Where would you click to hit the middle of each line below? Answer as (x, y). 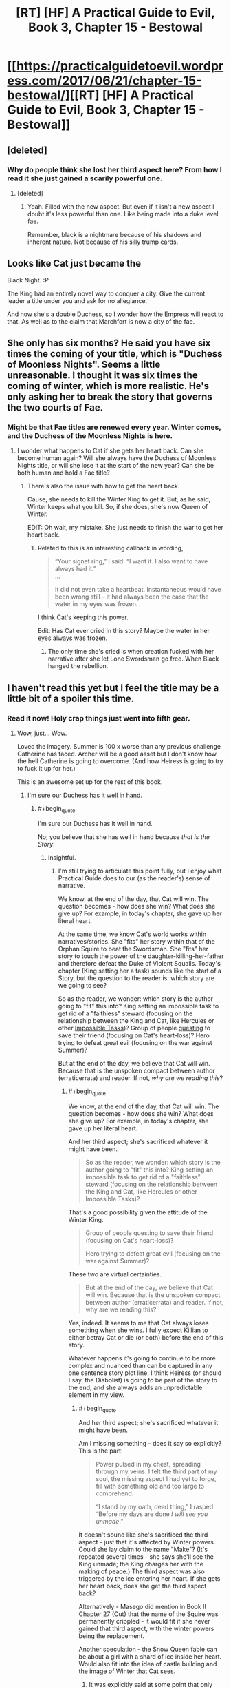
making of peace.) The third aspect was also (142, 1571)
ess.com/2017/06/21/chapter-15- (104, 81)
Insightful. (62, 857)
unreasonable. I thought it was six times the (102, 376)
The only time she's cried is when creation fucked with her (131, 652)
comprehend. (115, 1493)
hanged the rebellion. (78, 666)
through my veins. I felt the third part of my (156, 1471)
